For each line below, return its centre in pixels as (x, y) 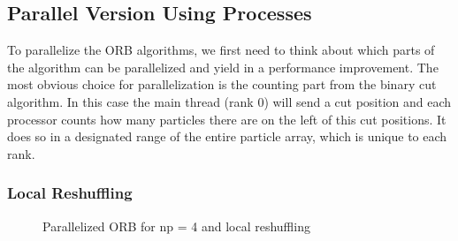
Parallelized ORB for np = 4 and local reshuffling (176, 226)
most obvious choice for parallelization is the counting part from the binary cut (222, 84)
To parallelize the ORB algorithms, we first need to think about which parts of (221, 50)
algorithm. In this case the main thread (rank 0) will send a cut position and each (229, 101)
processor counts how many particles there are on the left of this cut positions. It (227, 119)
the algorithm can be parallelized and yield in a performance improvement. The (223, 67)
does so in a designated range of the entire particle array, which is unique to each (227, 136)
